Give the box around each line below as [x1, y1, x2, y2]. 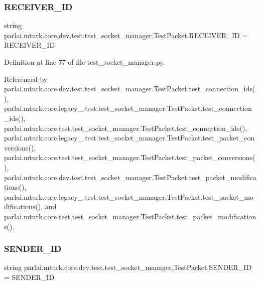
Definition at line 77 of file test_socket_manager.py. [4, 57, 165, 67]
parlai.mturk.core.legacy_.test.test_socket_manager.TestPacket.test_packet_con [4, 132, 255, 143]
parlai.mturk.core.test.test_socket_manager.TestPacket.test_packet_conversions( [4, 152, 255, 163]
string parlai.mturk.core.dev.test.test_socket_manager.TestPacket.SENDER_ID [4, 262, 251, 272]
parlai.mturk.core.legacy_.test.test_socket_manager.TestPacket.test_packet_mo [4, 191, 253, 202]
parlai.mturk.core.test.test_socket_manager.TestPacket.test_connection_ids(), [4, 122, 247, 133]
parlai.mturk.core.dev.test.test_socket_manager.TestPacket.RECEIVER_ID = [4, 30, 248, 40]
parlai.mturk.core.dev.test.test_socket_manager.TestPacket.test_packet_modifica [4, 172, 257, 182]
